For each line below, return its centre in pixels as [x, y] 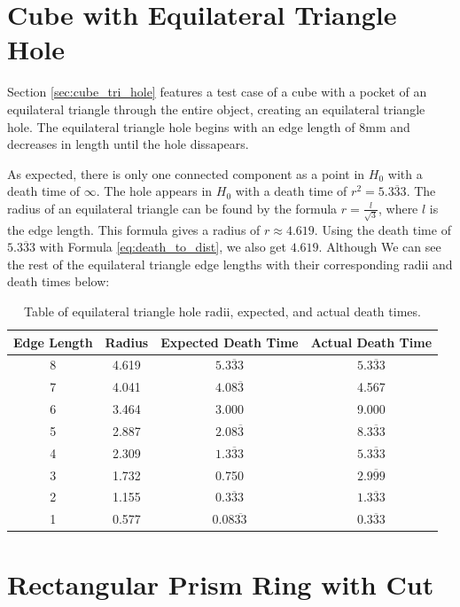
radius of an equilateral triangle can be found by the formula [172, 208]
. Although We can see [380, 247]
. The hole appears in [154, 191]
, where [398, 208]
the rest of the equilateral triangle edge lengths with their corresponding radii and [230, 264]
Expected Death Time [230, 342]
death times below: [58, 281]
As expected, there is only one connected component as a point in [186, 173]
